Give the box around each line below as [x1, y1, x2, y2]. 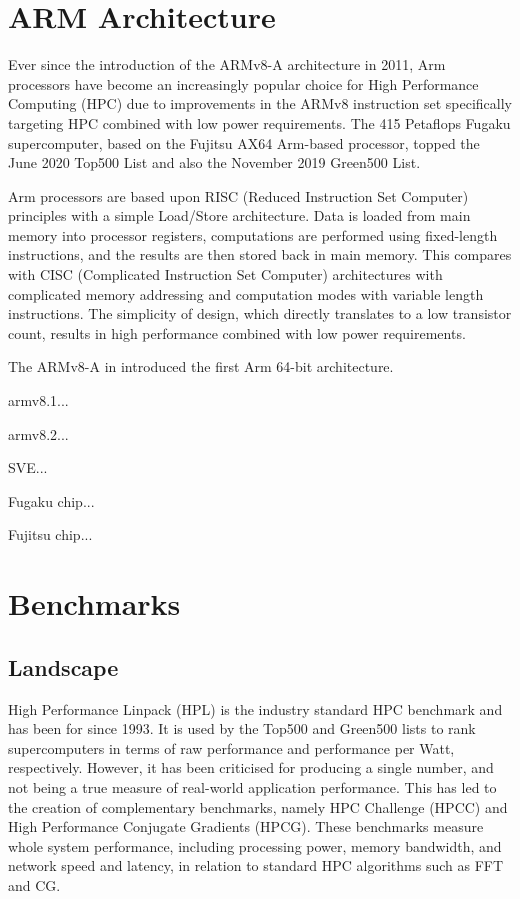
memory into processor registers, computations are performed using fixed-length [8, 224, 498, 245]
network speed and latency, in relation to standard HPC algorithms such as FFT [8, 855, 504, 876]
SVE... [8, 457, 48, 478]
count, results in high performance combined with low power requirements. [8, 322, 466, 343]
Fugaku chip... [8, 490, 95, 511]
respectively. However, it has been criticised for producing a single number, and [8, 757, 494, 778]
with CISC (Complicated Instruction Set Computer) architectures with [8, 264, 443, 285]
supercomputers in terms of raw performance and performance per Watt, [8, 737, 455, 758]
